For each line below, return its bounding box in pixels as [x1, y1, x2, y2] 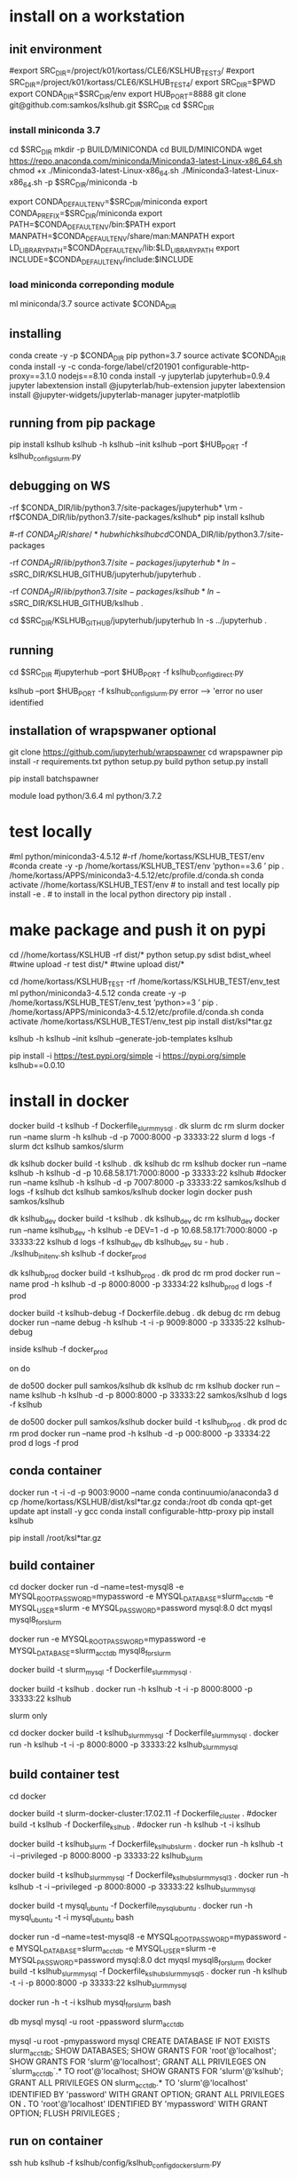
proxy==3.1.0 [9, 371, 57, 381]
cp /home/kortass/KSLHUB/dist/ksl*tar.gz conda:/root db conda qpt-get [9, 1496, 272, 1507]
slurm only [9, 1711, 48, 1721]
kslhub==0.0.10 [9, 1059, 66, 1070]
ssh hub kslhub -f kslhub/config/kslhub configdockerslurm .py [9, 2157, 222, 2170]
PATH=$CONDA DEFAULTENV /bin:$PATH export [9, 219, 176, 232]
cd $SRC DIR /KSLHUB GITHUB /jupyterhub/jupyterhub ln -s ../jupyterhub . [9, 615, 268, 627]
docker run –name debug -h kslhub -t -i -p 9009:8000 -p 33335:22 [9, 1317, 256, 1328]
